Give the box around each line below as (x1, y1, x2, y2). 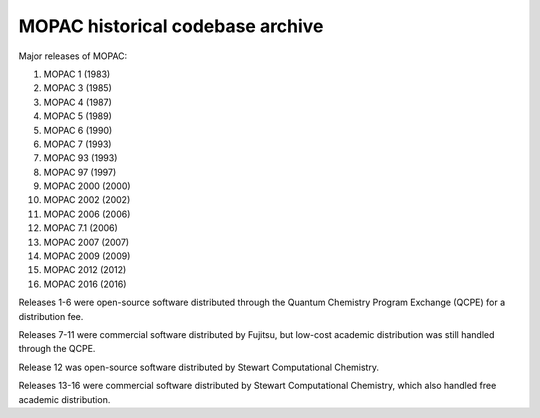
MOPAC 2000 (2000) (43, 180, 131, 192)
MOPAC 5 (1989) (43, 110, 112, 122)
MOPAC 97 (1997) (43, 166, 117, 178)
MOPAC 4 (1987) (43, 96, 112, 108)
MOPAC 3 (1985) (43, 82, 112, 94)
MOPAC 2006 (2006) (43, 208, 131, 220)
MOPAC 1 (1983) (43, 68, 111, 80)
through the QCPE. (18, 343, 96, 355)
